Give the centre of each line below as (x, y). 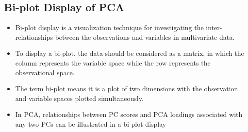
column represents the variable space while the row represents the (113, 62)
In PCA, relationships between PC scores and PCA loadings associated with (129, 114)
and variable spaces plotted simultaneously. (79, 98)
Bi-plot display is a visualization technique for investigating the (109, 27)
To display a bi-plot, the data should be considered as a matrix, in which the (130, 53)
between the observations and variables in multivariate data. (145, 37)
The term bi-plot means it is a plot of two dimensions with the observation (127, 89)
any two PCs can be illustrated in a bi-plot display (91, 124)
